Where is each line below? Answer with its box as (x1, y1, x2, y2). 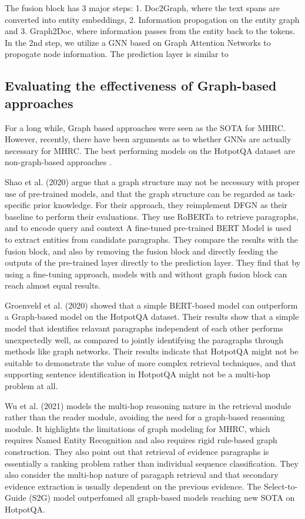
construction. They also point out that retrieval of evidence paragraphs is (5, 446, 269, 457)
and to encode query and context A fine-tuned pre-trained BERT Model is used (5, 222, 291, 234)
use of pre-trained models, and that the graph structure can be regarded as (5, 187, 275, 199)
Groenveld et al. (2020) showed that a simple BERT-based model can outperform (5, 299, 298, 311)
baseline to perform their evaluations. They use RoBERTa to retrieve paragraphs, (5, 210, 299, 222)
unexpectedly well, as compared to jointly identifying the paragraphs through (5, 333, 284, 346)
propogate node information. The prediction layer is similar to (5, 48, 229, 60)
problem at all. (5, 380, 58, 392)
